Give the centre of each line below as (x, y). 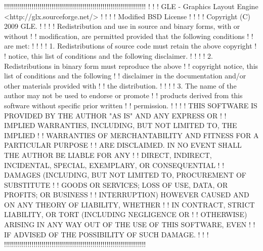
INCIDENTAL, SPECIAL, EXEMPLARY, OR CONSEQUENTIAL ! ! (114, 165)
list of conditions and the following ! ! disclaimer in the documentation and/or (125, 76)
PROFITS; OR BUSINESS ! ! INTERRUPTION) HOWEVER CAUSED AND (127, 195)
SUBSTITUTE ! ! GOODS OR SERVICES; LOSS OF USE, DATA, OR (116, 184)
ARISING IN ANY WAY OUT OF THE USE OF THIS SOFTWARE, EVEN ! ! (130, 224)
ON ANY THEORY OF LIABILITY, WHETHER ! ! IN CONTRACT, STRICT (129, 204)
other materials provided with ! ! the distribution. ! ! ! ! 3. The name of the (120, 85)
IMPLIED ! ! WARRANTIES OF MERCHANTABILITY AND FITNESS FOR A (131, 135)
